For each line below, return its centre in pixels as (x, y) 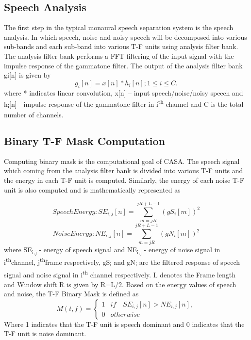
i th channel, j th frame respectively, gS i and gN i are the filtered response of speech (122, 262)
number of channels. (34, 114)
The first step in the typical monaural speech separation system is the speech (119, 27)
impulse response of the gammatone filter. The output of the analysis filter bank (123, 65)
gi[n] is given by (27, 75)
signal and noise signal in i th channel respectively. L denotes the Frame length (120, 274)
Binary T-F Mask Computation (85, 140)
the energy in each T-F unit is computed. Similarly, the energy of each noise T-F (124, 180)
